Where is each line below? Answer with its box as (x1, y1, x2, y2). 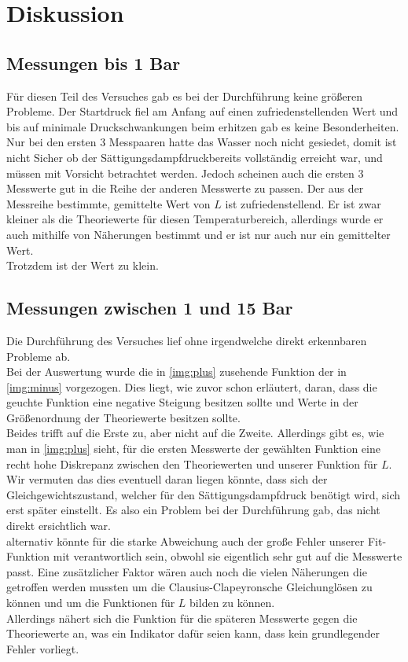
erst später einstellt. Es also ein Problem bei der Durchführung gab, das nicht (6, 502, 380, 518)
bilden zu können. (189, 594, 275, 610)
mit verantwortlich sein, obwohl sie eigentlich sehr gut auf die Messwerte (53, 548, 402, 565)
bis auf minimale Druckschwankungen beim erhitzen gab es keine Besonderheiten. (6, 118, 399, 134)
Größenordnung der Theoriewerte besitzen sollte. (6, 409, 241, 425)
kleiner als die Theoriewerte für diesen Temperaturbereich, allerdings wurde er (6, 211, 384, 227)
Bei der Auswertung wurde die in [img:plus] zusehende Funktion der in (6, 363, 347, 380)
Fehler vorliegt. (6, 640, 79, 656)
